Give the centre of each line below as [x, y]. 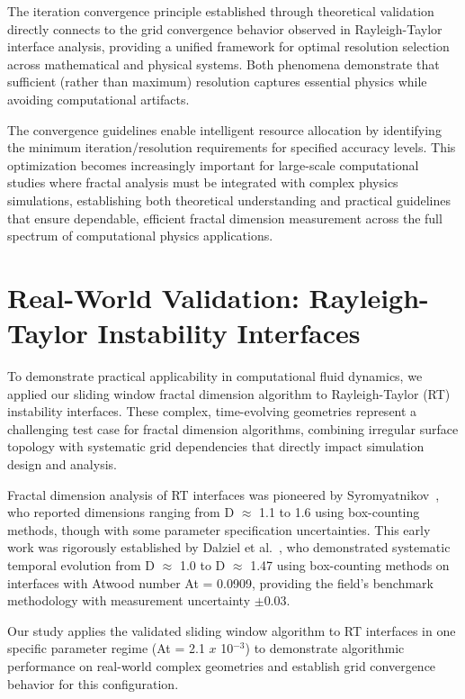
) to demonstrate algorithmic [325, 648]
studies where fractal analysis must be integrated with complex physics [203, 182]
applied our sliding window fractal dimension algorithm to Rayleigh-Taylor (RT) [229, 393]
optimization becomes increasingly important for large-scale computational [213, 164]
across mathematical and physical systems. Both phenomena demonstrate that [224, 64]
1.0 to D [202, 564]
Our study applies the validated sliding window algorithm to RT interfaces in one [232, 630]
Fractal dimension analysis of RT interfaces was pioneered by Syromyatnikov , [224, 494]
